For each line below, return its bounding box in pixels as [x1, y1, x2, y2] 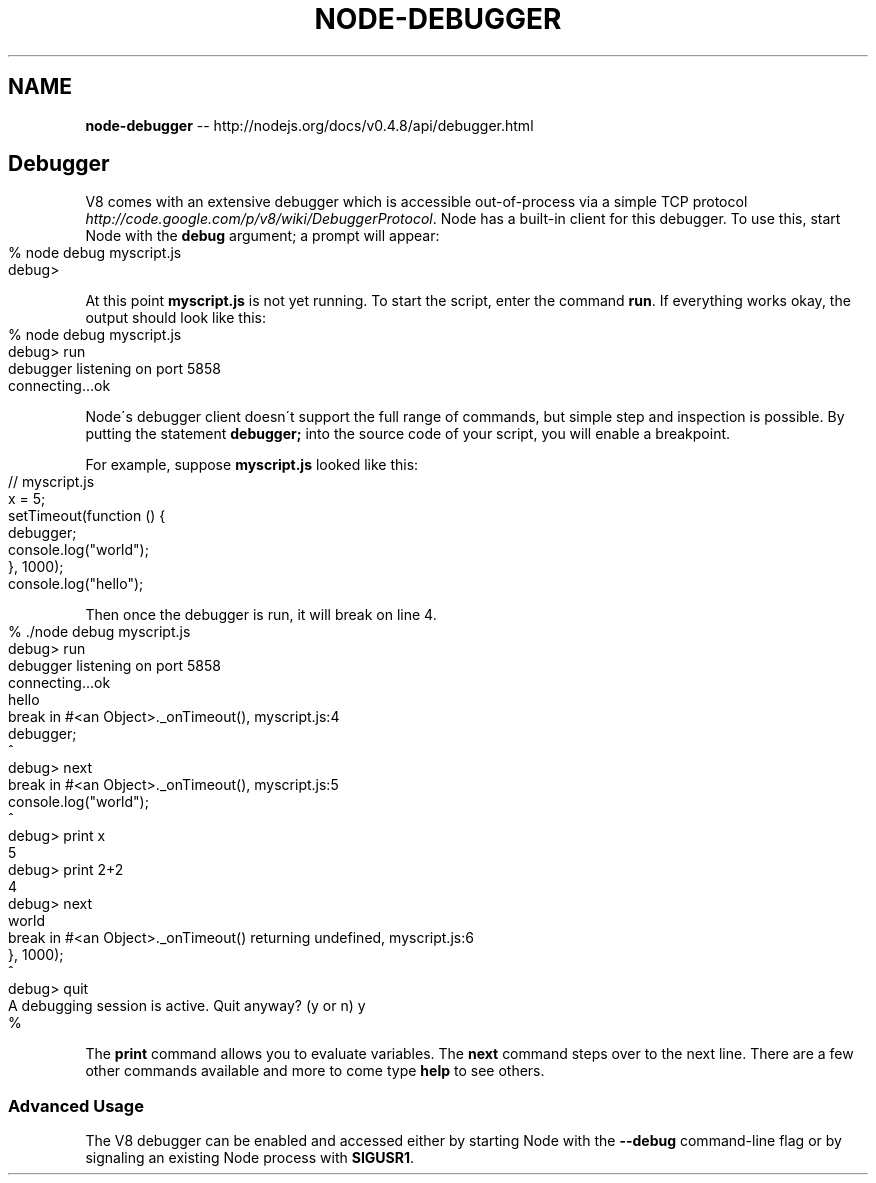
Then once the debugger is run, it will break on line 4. [85, 606, 437, 624]
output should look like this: [85, 309, 266, 327]
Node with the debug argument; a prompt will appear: [85, 227, 440, 245]
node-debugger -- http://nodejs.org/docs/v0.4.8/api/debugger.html [85, 116, 534, 134]
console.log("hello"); [8, 575, 144, 593]
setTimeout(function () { [8, 507, 166, 525]
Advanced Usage [8, 1095, 144, 1116]
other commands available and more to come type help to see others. [85, 1062, 545, 1080]
